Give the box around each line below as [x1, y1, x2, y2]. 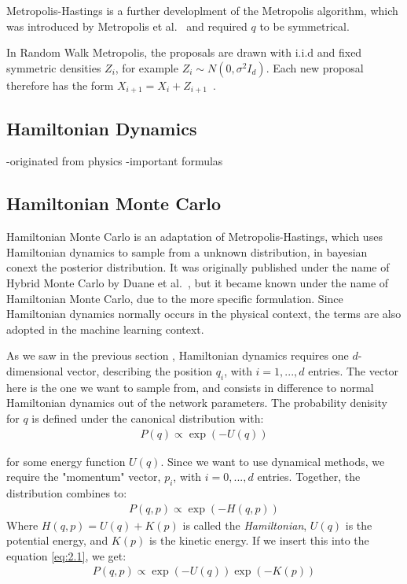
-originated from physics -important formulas [6, 153, 223, 169]
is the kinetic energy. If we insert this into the [148, 532, 369, 549]
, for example [115, 59, 178, 76]
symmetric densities [6, 59, 101, 76]
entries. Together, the [257, 468, 361, 485]
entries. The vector [308, 362, 399, 379]
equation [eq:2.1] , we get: [6, 547, 126, 564]
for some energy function [6, 453, 126, 469]
